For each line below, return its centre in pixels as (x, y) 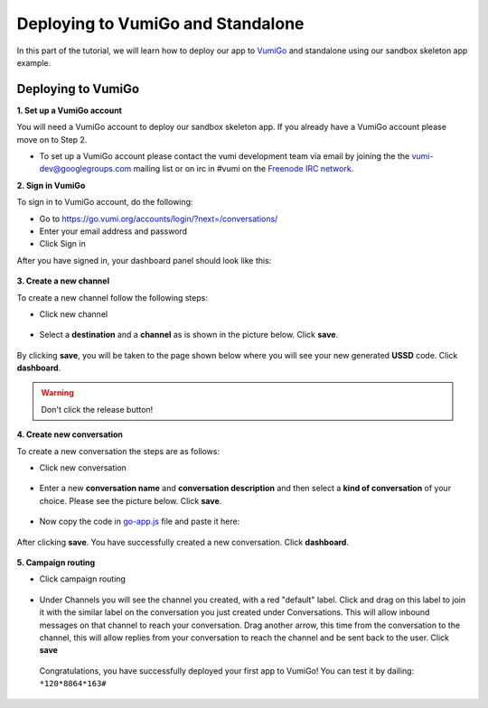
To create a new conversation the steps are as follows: (118, 451)
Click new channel (74, 314)
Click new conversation (83, 468)
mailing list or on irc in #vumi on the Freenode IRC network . (244, 169)
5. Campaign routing (56, 563)
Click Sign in (62, 244)
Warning (57, 393)
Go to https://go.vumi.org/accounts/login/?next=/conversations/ (159, 219)
